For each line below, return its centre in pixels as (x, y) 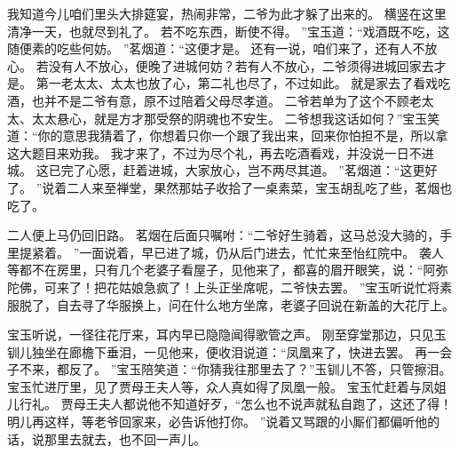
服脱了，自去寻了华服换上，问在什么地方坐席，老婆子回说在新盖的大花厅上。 (231, 304)
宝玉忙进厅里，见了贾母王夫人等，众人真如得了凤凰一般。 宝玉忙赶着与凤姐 (227, 386)
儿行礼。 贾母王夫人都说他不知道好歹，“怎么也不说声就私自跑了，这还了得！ (230, 404)
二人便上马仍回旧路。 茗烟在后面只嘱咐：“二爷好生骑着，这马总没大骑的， (224, 235)
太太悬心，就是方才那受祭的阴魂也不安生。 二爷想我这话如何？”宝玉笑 (236, 118)
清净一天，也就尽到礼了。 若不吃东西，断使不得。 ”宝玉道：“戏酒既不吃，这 (229, 31)
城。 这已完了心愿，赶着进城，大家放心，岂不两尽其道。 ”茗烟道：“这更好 (222, 170)
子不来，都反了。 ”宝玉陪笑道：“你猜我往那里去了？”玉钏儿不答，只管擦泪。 (229, 369)
